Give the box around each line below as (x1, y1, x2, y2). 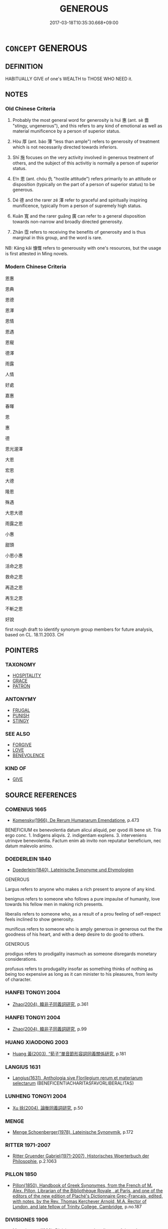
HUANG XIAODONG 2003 (5, 1038, 68, 1045)
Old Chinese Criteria (5, 105, 56, 112)
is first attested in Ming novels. (5, 251, 68, 257)
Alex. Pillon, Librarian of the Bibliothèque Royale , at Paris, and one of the (12, 1187, 163, 1193)
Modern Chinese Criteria (5, 263, 66, 270)
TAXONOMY (5, 661, 36, 668)
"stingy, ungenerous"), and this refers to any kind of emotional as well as (12, 123, 162, 129)
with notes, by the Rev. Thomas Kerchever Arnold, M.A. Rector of (12, 1198, 147, 1204)
